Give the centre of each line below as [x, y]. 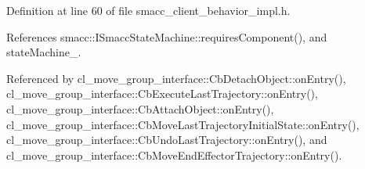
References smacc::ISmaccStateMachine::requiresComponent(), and [167, 36]
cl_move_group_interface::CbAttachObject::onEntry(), [140, 108]
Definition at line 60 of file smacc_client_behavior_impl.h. [148, 10]
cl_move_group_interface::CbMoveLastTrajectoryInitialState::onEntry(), [183, 124]
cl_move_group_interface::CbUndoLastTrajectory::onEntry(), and [167, 140]
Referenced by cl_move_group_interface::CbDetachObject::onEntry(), [176, 78]
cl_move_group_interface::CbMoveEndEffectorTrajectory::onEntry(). [174, 155]
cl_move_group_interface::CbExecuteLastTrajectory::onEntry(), [162, 93]
